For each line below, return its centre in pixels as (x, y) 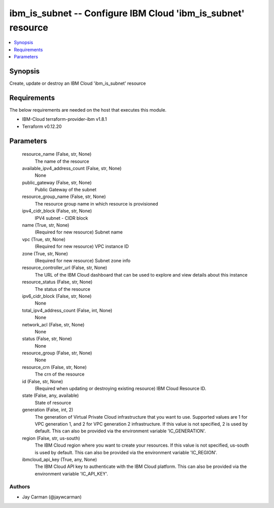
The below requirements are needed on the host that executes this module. (88, 110)
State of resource (53, 402)
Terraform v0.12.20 (42, 126)
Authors (20, 487)
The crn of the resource (60, 374)
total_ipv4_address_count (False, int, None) (67, 310)
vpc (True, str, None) (44, 239)
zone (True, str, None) (45, 253)
